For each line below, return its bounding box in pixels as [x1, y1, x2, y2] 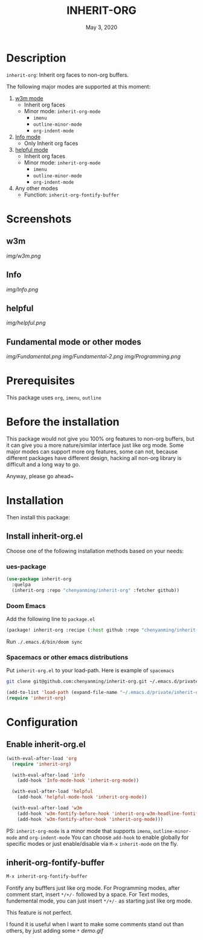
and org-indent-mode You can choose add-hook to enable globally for [18, 834, 189, 841]
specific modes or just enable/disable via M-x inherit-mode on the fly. [6, 840, 178, 847]
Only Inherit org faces [24, 140, 79, 147]
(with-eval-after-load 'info [11, 772, 85, 778]
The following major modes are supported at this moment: [6, 83, 151, 90]
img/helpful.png [6, 319, 46, 326]
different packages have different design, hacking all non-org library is [6, 455, 182, 461]
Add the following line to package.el [6, 615, 95, 623]
